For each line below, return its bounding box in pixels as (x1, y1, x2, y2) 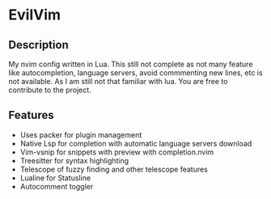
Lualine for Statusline (19, 172, 91, 183)
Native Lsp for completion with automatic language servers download (19, 138, 252, 148)
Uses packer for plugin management (19, 129, 142, 139)
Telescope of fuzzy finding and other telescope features (19, 164, 209, 174)
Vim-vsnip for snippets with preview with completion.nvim (19, 147, 214, 157)
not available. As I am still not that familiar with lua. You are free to (8, 77, 228, 86)
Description (8, 38, 69, 52)
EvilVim (8, 6, 61, 24)
